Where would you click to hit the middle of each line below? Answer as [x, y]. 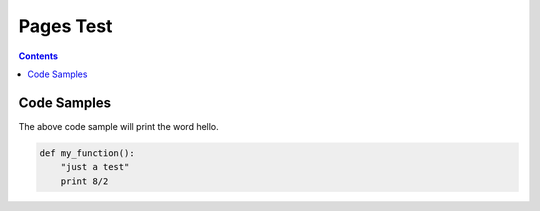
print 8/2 [84, 181]
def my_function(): [87, 153]
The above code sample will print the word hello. [118, 126]
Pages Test [65, 26]
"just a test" [95, 167]
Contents [38, 56]
